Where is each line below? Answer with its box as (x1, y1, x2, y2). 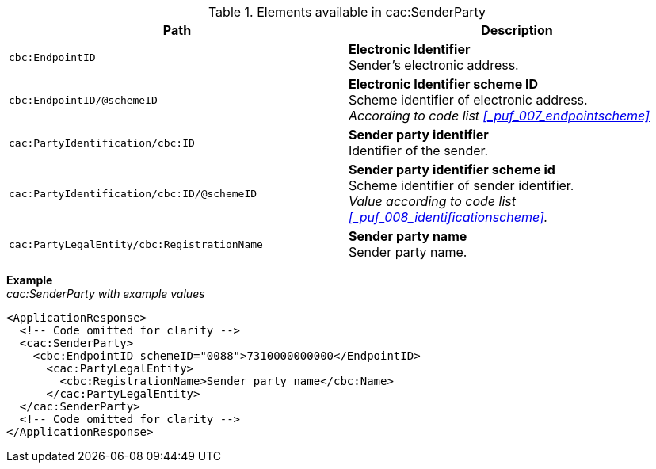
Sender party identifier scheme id (349, 162, 555, 177)
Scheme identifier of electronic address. (349, 92, 588, 108)
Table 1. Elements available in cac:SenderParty (208, 4, 486, 20)
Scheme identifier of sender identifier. (349, 177, 574, 193)
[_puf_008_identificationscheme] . (349, 209, 548, 225)
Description (481, 22, 553, 38)
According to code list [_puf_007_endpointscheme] (349, 108, 650, 124)
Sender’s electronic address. (349, 57, 519, 73)
